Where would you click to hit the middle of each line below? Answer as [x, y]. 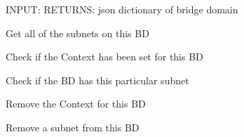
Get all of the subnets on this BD [77, 33]
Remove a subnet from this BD [73, 127]
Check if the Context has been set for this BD [104, 57]
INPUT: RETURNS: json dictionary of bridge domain [122, 9]
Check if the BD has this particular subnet [97, 80]
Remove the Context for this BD [76, 104]
